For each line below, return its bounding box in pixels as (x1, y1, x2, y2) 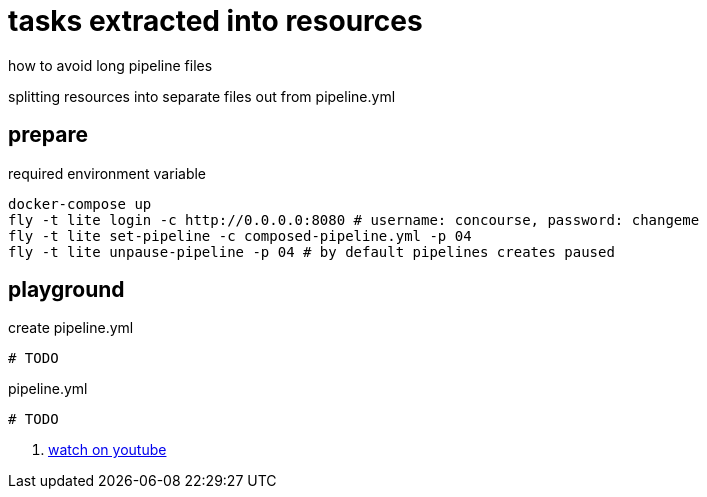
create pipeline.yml (8, 319, 134, 337)
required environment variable (8, 164, 207, 182)
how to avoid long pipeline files (8, 56, 213, 74)
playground (8, 277, 125, 303)
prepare (8, 122, 88, 148)
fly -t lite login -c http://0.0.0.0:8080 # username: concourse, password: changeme (8, 211, 700, 228)
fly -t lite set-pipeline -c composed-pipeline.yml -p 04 (8, 227, 472, 244)
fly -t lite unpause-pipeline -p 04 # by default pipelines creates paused (8, 243, 615, 260)
